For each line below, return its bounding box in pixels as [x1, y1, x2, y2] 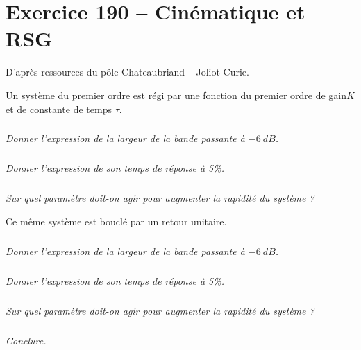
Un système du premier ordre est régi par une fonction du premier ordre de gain [6, 87, 347, 102]
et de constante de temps [6, 101, 112, 116]
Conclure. [6, 333, 47, 347]
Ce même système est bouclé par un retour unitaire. [6, 214, 227, 228]
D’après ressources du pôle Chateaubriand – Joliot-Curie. [6, 64, 249, 79]
